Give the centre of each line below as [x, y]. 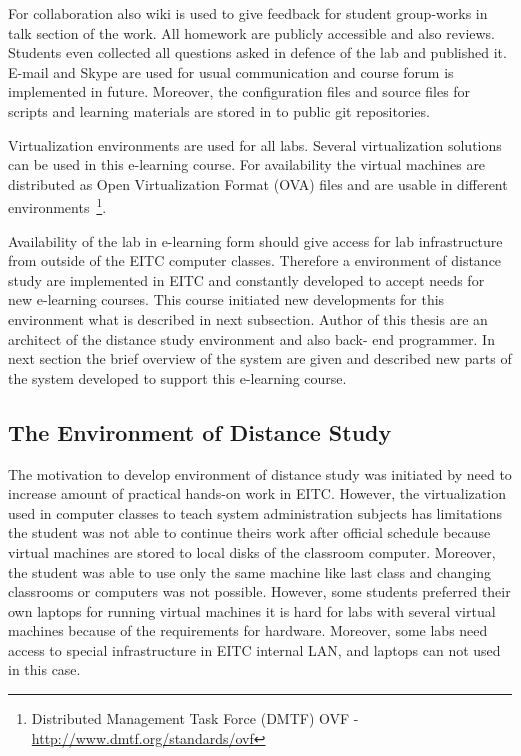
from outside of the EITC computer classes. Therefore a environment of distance [255, 260]
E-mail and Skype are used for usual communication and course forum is [231, 71]
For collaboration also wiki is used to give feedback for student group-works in [248, 13]
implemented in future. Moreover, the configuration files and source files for [239, 91]
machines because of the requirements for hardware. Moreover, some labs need [248, 630]
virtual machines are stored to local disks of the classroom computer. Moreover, [252, 551]
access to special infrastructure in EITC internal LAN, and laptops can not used [254, 649]
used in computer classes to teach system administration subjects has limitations [255, 512]
